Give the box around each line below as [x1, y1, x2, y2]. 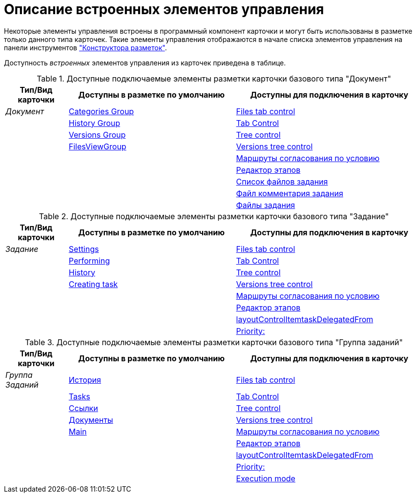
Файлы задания [236, 200, 295, 210]
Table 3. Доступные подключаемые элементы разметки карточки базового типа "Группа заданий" [25, 337, 403, 347]
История [68, 374, 101, 385]
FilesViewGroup [68, 141, 126, 151]
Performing [68, 255, 110, 266]
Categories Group [68, 106, 134, 116]
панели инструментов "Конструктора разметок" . [4, 43, 167, 52]
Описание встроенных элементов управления [4, 1, 324, 18]
